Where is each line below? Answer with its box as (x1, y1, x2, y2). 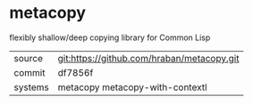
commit (13, 66, 46, 78)
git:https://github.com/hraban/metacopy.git (57, 52, 240, 64)
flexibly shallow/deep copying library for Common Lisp (9, 32, 211, 43)
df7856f (57, 66, 94, 78)
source (13, 52, 43, 64)
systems (13, 81, 49, 93)
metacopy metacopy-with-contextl (57, 81, 207, 93)
